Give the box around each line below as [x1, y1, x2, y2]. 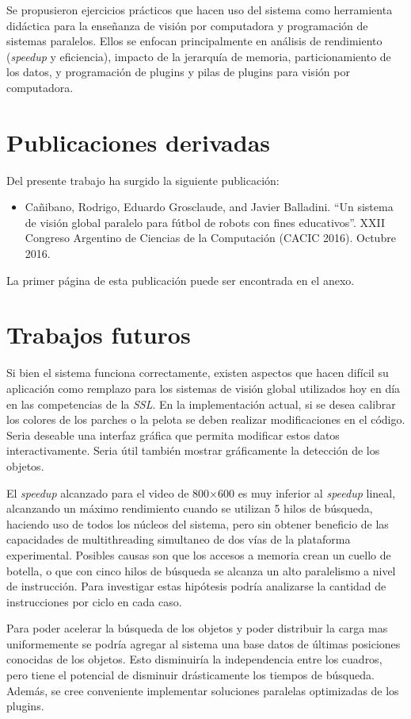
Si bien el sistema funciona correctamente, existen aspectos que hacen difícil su [6, 364, 389, 381]
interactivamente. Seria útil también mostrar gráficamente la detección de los [6, 442, 380, 459]
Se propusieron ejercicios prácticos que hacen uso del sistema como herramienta [6, 2, 393, 17]
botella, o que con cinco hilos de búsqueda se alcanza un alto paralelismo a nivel [6, 562, 396, 579]
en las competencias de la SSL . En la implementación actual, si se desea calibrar [6, 395, 396, 412]
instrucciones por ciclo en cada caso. [6, 593, 182, 609]
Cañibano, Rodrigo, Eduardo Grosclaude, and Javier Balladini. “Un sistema [25, 198, 394, 215]
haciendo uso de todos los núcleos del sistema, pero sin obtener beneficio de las [6, 515, 389, 532]
